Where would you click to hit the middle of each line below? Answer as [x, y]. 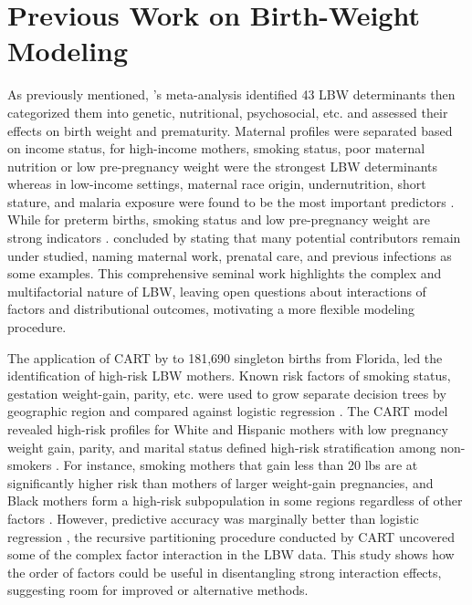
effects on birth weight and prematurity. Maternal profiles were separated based [230, 130]
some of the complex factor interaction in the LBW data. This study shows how [231, 554]
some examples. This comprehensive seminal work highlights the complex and [225, 273]
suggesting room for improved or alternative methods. [158, 590]
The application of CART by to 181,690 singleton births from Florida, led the [225, 357]
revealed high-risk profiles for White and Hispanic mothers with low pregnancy [228, 429]
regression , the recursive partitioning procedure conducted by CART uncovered [231, 536]
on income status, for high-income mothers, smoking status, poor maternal [216, 148]
